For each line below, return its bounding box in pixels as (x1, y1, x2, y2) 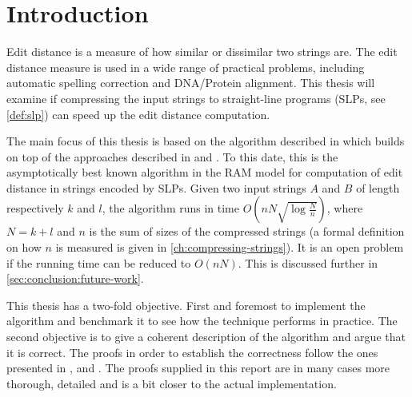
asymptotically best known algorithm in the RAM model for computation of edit (6, 164, 403, 181)
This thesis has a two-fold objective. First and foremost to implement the (6, 296, 366, 313)
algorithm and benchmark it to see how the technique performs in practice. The (6, 312, 398, 329)
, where (326, 200, 363, 216)
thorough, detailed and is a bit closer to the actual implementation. (6, 375, 337, 391)
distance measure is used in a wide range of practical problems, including (6, 58, 365, 75)
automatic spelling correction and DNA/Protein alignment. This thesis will (6, 74, 375, 91)
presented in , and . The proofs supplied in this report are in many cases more (6, 359, 390, 376)
